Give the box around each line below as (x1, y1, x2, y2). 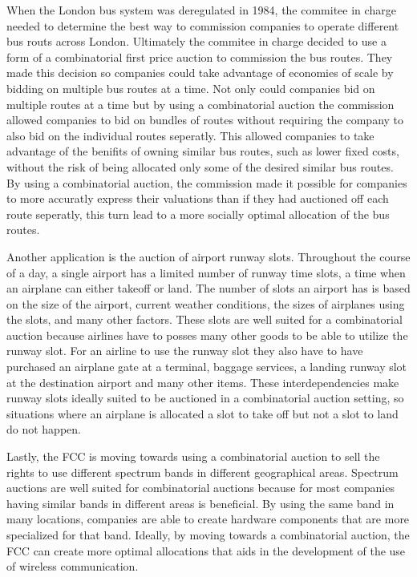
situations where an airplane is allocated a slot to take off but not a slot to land (6, 405, 399, 422)
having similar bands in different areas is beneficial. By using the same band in (6, 494, 395, 511)
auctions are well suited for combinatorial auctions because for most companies (6, 479, 395, 496)
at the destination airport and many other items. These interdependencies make (6, 373, 399, 390)
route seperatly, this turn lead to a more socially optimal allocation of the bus (6, 205, 390, 222)
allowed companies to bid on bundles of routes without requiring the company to (6, 111, 404, 128)
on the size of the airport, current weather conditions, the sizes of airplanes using (6, 295, 405, 312)
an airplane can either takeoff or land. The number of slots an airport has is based (6, 280, 411, 297)
